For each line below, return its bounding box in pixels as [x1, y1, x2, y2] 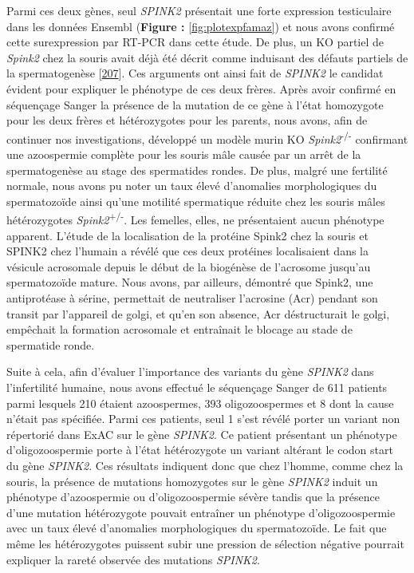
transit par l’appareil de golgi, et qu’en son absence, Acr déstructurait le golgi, [6, 305, 390, 322]
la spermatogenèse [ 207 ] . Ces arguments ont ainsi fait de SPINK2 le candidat [6, 65, 384, 81]
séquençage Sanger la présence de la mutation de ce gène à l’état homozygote [6, 96, 384, 113]
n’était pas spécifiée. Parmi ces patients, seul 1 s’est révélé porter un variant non [6, 410, 400, 427]
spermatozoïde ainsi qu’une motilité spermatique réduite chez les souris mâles [6, 192, 385, 209]
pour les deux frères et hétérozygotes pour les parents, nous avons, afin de [6, 112, 368, 128]
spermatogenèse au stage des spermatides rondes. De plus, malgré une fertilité [6, 161, 388, 178]
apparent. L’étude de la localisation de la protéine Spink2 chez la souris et [6, 227, 369, 243]
